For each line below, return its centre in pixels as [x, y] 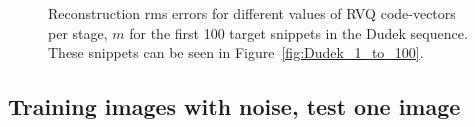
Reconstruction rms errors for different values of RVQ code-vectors [252, 13]
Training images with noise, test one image [234, 106]
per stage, [78, 32]
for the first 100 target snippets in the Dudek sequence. [298, 32]
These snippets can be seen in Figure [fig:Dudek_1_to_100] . [236, 52]
